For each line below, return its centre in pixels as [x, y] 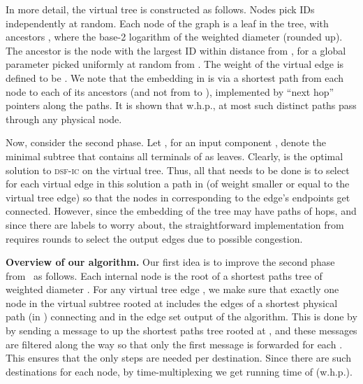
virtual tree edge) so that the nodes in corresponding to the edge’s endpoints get [178, 197]
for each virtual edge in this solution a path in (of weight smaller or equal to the [178, 184]
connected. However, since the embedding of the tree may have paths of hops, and [181, 211]
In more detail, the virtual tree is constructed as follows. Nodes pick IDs [160, 9]
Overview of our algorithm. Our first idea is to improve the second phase [170, 262]
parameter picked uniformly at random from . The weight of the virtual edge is [175, 64]
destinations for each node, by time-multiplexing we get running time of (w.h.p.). [179, 371]
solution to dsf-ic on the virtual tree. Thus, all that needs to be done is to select [178, 170]
